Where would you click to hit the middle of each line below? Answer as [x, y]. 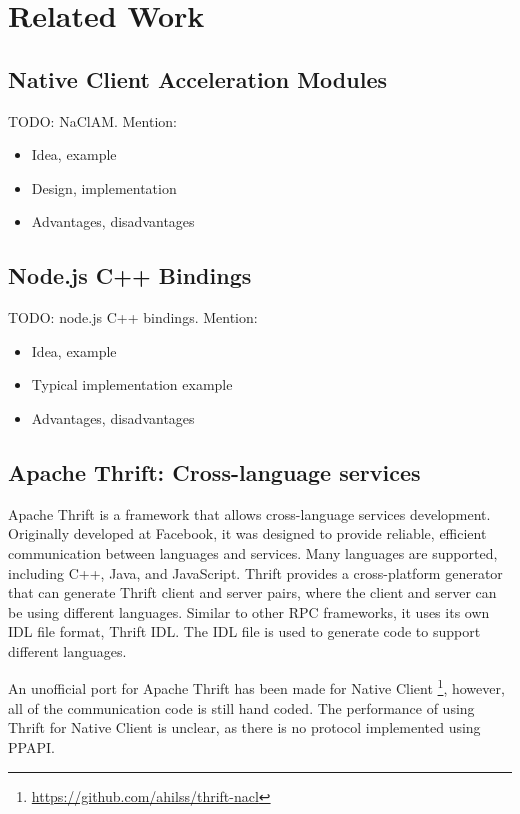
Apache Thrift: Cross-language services [214, 471]
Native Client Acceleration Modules [198, 78]
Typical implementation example [132, 384]
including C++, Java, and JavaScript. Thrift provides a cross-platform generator [255, 572]
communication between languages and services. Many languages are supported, [253, 552]
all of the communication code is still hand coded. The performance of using [241, 707]
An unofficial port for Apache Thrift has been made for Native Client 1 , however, [256, 687]
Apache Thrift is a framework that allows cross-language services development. [249, 513]
